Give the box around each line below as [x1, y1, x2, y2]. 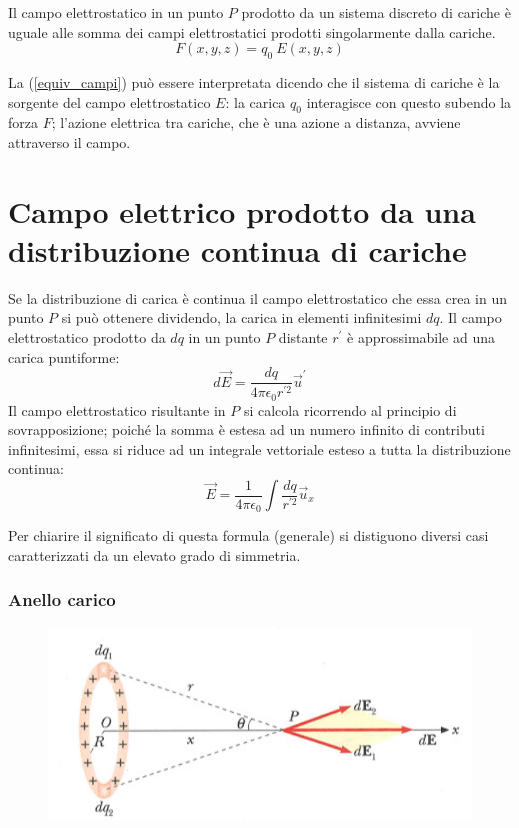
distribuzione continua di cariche [8, 229, 467, 270]
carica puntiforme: [8, 346, 120, 367]
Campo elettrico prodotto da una [8, 190, 476, 231]
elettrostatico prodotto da [8, 327, 166, 348]
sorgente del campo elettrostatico [8, 91, 211, 112]
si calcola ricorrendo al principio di [243, 399, 457, 420]
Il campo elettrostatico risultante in [8, 399, 226, 420]
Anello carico [8, 587, 116, 612]
